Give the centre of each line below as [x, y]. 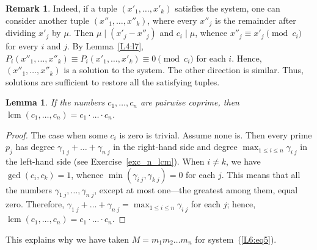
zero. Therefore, [35, 204]
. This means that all [261, 174]
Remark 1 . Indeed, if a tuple [61, 8]
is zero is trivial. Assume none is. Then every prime [216, 134]
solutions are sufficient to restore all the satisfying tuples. [113, 81]
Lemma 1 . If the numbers [55, 102]
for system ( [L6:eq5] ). [236, 239]
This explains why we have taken [67, 239]
